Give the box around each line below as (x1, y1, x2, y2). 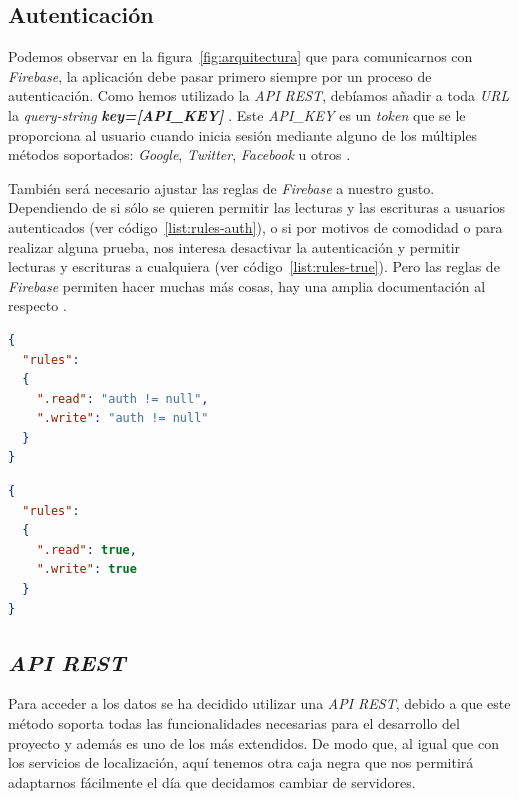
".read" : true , (36, 542, 137, 557)
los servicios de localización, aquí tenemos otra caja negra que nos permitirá (8, 752, 474, 773)
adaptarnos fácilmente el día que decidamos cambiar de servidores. (8, 771, 416, 792)
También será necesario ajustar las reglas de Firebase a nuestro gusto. (8, 177, 435, 198)
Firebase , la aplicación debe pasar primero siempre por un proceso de (8, 65, 432, 86)
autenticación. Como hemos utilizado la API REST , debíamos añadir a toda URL (8, 85, 510, 106)
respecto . (8, 295, 67, 316)
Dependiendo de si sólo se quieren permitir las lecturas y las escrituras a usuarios (8, 197, 506, 218)
